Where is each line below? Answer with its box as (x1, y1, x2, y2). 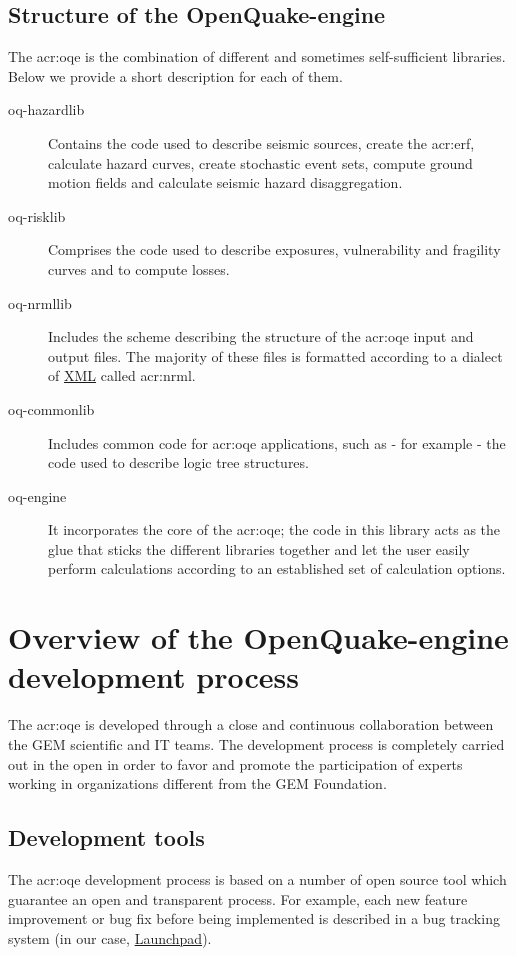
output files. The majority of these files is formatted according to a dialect (48, 345, 503, 366)
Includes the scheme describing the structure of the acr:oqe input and (48, 326, 474, 347)
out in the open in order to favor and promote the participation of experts (8, 753, 463, 774)
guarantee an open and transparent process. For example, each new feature (8, 888, 468, 909)
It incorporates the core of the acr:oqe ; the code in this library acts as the (48, 519, 501, 540)
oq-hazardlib (8, 99, 85, 120)
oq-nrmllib (8, 292, 72, 313)
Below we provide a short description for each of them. (8, 65, 343, 86)
